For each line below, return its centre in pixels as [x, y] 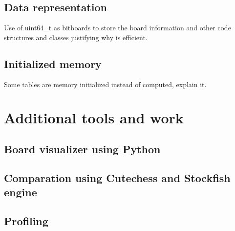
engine [21, 192]
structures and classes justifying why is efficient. [76, 37]
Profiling [26, 220]
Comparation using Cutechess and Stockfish [117, 177]
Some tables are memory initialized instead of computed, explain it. [105, 84]
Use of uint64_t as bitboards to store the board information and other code [117, 28]
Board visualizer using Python [82, 149]
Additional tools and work [94, 118]
